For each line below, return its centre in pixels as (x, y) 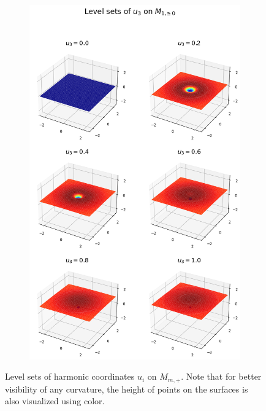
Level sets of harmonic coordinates (70, 376)
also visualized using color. (55, 401)
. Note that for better (221, 376)
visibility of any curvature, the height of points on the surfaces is (127, 389)
